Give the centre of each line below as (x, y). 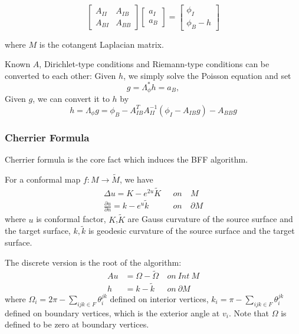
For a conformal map (43, 179)
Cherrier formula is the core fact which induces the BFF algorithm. (126, 159)
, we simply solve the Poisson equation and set (207, 75)
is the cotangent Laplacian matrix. (101, 44)
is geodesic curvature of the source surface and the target (191, 231)
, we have (136, 179)
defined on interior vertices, (159, 298)
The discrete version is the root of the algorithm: (93, 262)
